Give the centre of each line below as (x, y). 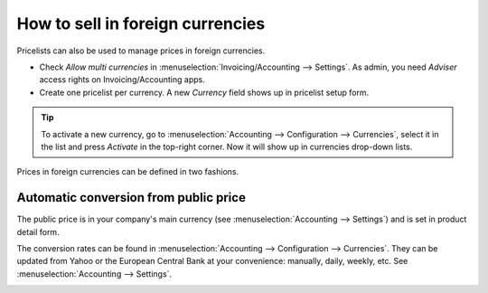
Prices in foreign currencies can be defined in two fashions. (128, 172)
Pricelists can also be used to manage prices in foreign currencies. (141, 51)
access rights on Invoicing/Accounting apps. (122, 80)
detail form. (38, 232)
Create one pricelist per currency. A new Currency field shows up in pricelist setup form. (204, 92)
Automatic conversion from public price (131, 198)
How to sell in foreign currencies (141, 24)
